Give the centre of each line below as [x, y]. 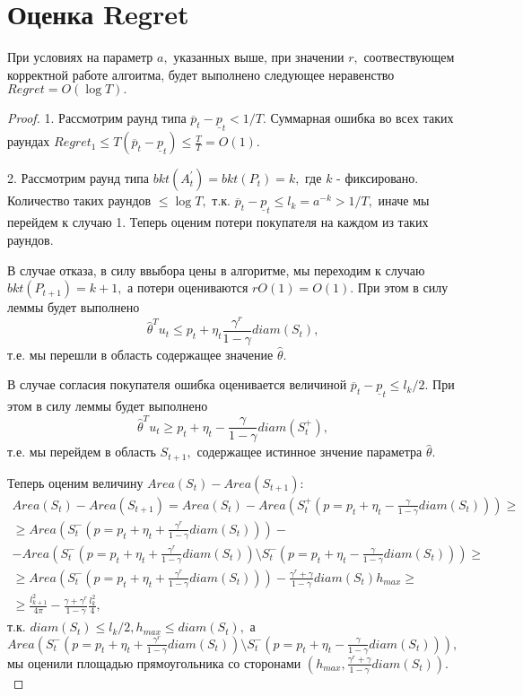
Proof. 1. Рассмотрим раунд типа [97, 118]
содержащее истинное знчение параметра [309, 452]
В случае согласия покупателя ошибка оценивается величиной [177, 384]
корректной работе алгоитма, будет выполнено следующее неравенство [201, 74]
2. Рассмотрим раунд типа [78, 178]
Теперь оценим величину [75, 482]
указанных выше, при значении [259, 57]
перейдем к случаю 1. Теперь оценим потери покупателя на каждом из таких [218, 222]
